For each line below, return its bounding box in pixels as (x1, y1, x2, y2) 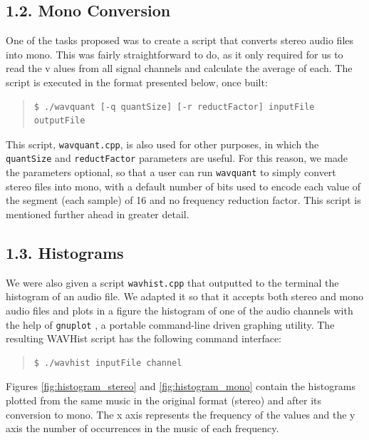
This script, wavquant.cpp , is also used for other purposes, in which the (6, 136, 319, 151)
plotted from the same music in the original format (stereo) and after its (6, 393, 322, 407)
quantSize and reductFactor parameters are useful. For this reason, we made (6, 150, 348, 165)
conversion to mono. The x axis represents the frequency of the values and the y (6, 406, 355, 421)
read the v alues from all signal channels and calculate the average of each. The (6, 61, 353, 76)
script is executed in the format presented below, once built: (6, 74, 268, 89)
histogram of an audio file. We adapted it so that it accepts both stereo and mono (6, 289, 364, 304)
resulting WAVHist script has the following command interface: (6, 331, 281, 346)
